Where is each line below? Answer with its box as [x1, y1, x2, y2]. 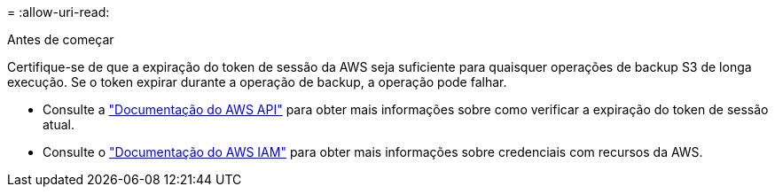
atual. [43, 117, 75, 132]
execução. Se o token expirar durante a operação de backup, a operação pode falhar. [7, 74, 507, 89]
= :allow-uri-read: [7, 4, 110, 19]
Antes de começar [7, 32, 114, 47]
